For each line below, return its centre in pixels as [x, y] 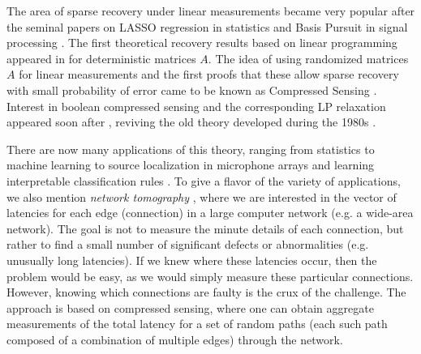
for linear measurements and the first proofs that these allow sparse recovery [209, 74]
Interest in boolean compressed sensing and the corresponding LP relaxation [196, 106]
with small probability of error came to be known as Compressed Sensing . [192, 90]
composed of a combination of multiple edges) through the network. [175, 339]
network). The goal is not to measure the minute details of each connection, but [205, 228]
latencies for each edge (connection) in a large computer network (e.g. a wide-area [210, 213]
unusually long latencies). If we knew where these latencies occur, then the [192, 260]
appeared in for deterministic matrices [101, 58]
